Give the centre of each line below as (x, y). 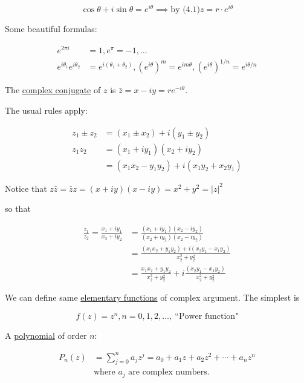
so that (18, 208)
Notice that (26, 188)
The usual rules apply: (46, 110)
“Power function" (207, 316)
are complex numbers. (169, 372)
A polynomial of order (46, 335)
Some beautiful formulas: (51, 29)
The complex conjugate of (53, 90)
